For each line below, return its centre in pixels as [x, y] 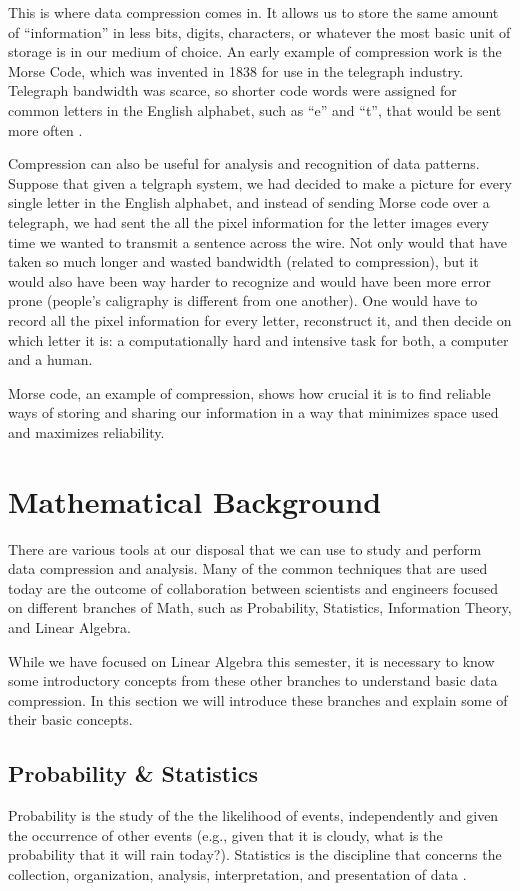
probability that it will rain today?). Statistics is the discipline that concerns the [255, 854]
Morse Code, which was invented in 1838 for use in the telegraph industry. [236, 70]
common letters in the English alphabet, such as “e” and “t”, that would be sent [255, 109]
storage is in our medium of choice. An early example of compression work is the [255, 51]
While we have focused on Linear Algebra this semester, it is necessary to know [251, 660]
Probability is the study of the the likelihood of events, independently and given [253, 815]
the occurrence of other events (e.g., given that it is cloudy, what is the [225, 834]
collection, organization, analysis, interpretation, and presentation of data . [237, 873]
